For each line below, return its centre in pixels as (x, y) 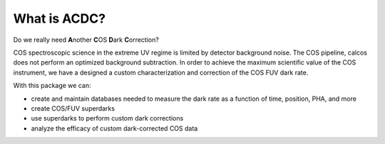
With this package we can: (52, 86)
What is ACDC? (60, 18)
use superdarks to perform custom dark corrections (107, 118)
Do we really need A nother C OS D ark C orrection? (86, 40)
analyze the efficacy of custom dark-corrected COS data (114, 128)
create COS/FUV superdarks (73, 108)
